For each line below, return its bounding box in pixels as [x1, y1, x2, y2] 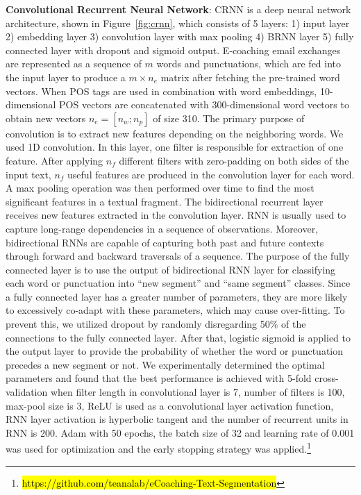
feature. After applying [6, 153, 103, 167]
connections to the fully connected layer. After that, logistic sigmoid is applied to [6, 330, 351, 344]
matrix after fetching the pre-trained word [160, 69, 340, 84]
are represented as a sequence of [6, 56, 142, 71]
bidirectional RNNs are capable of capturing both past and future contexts [6, 235, 324, 249]
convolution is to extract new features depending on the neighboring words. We [6, 126, 344, 140]
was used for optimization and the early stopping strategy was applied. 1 [6, 439, 311, 456]
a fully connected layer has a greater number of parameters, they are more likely [6, 289, 348, 303]
